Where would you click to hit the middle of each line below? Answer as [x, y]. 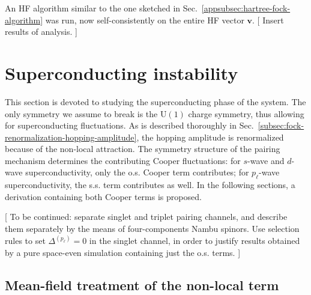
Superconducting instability [122, 72]
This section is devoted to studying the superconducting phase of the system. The [155, 101]
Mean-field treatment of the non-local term [142, 284]
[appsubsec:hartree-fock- [246, 8]
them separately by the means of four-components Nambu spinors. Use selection [152, 229]
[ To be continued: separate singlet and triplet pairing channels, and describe [146, 217]
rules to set [25, 241]
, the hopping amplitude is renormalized [210, 137]
